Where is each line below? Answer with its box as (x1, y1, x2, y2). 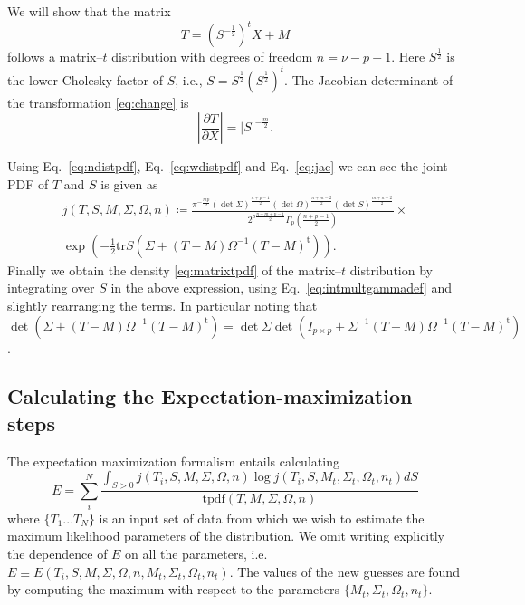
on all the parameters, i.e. (125, 544, 268, 563)
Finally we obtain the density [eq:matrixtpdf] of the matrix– (7, 260, 342, 279)
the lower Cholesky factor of (7, 70, 164, 89)
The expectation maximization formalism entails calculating (7, 451, 339, 470)
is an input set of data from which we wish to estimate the (99, 508, 425, 527)
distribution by (349, 260, 433, 279)
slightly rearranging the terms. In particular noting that (7, 295, 318, 314)
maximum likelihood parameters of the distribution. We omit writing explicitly (7, 526, 444, 545)
